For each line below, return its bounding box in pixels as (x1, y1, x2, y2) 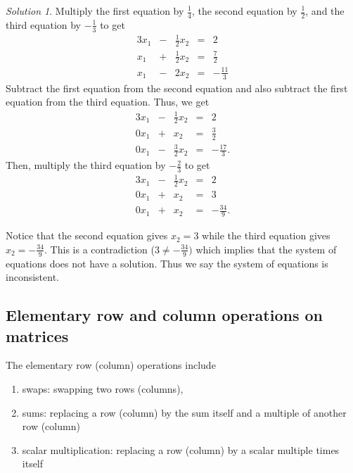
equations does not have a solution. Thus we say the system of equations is (6, 256, 328, 270)
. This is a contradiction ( (44, 241, 155, 256)
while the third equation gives (202, 228, 330, 243)
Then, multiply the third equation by (6, 158, 166, 172)
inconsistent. (6, 270, 59, 284)
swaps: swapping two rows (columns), (22, 381, 184, 396)
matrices (6, 324, 69, 346)
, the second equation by (191, 4, 297, 18)
